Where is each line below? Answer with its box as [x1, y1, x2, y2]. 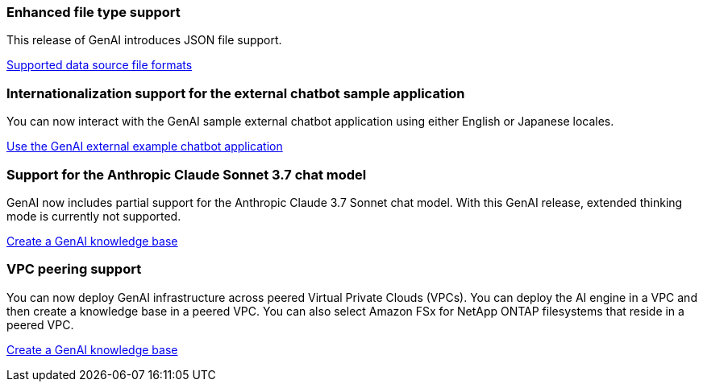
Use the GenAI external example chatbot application [6, 139, 283, 154]
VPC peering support [6, 261, 142, 278]
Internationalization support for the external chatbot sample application [6, 85, 465, 101]
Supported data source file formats [6, 58, 193, 72]
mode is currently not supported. [6, 208, 181, 223]
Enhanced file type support [6, 4, 181, 20]
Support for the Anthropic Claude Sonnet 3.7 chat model [6, 166, 367, 183]
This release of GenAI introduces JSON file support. [6, 33, 282, 47]
